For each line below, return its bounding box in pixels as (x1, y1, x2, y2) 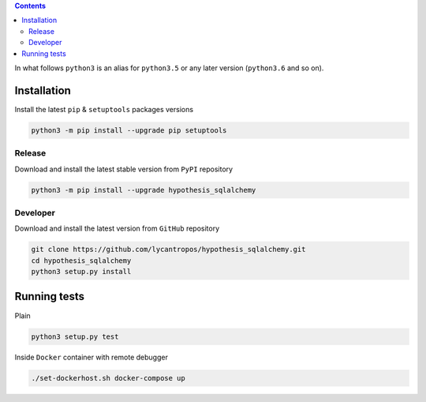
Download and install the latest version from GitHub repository (14, 224, 220, 233)
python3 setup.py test (31, 332, 119, 341)
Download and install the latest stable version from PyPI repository (14, 164, 233, 174)
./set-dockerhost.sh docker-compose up (31, 374, 185, 382)
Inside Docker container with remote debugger (14, 352, 169, 362)
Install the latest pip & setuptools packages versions (14, 104, 193, 114)
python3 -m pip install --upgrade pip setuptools (31, 126, 227, 134)
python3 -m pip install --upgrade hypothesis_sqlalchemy (31, 186, 256, 194)
